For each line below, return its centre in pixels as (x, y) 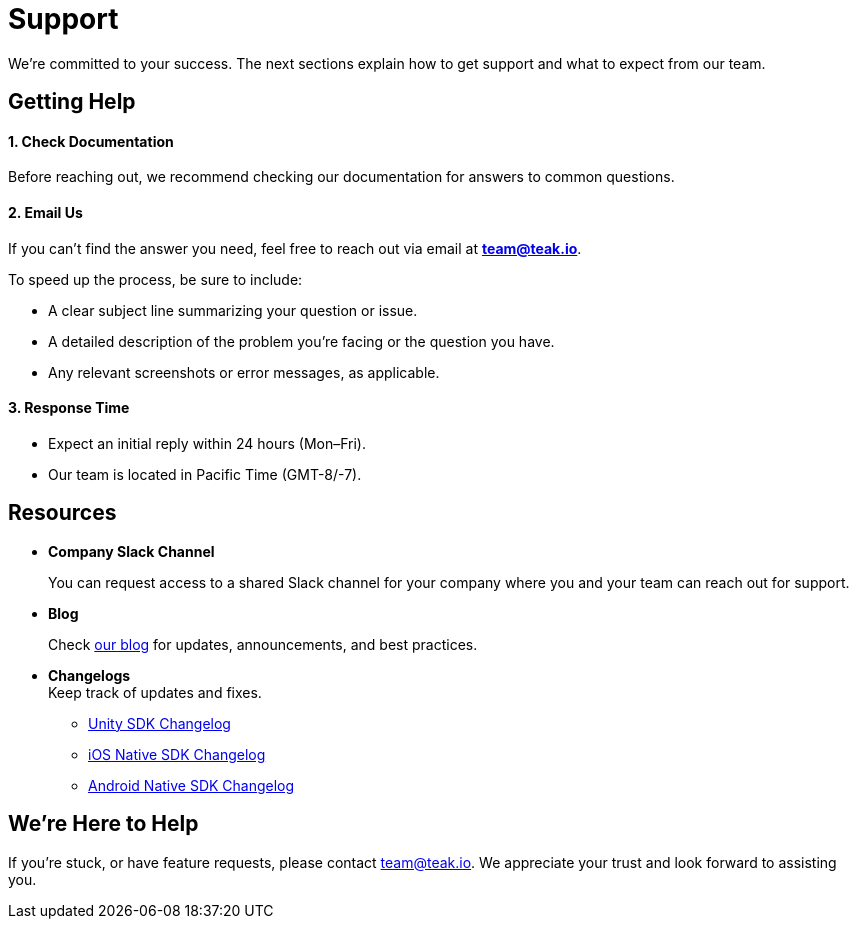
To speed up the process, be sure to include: (155, 279)
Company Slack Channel (131, 551)
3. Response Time (69, 408)
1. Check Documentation (91, 141)
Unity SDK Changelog (159, 723)
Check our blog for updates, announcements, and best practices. (263, 644)
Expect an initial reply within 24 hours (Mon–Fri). (207, 443)
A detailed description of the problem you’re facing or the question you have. (301, 341)
